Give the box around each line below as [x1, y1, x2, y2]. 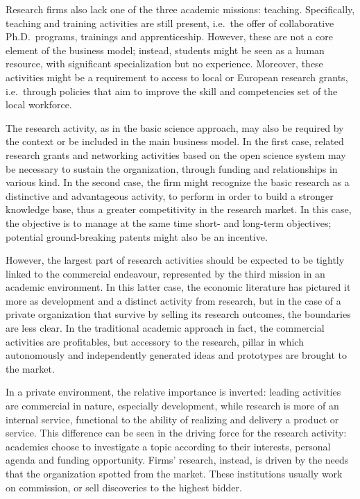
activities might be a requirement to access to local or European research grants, [6, 69, 348, 84]
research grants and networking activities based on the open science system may [6, 147, 346, 162]
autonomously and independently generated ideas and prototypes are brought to [6, 348, 347, 362]
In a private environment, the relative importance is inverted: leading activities [6, 384, 341, 399]
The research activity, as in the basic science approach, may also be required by [6, 120, 344, 135]
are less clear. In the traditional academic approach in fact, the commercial [6, 321, 325, 335]
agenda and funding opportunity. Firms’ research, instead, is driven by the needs [6, 453, 349, 467]
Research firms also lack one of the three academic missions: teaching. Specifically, [6, 2, 355, 16]
